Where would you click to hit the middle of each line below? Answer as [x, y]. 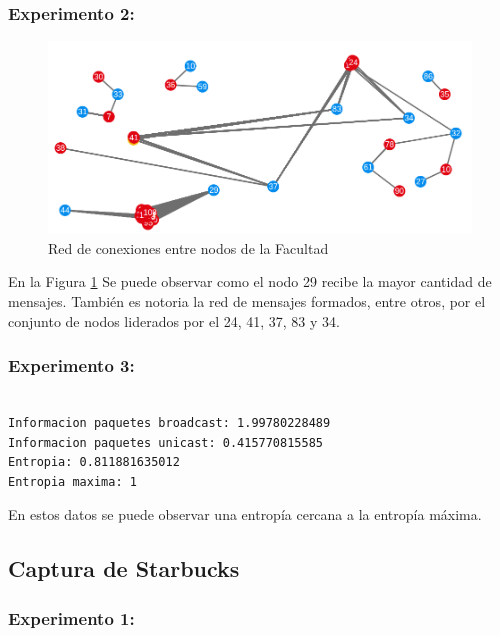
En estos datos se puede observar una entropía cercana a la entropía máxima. [245, 514]
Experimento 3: [71, 365]
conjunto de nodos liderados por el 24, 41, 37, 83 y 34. [174, 320]
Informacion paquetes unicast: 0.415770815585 [165, 442]
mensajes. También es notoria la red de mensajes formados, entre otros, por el [247, 300]
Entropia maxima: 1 [72, 481]
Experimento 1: [71, 617]
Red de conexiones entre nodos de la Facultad [188, 247]
